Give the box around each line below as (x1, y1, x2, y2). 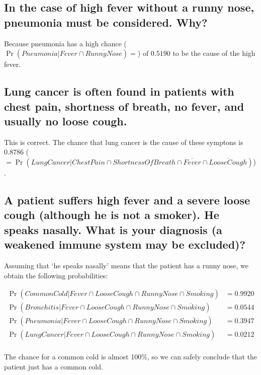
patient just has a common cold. (4, 361, 103, 371)
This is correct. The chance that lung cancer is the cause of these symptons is (4, 136, 243, 147)
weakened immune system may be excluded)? (4, 237, 245, 252)
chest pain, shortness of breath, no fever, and (4, 98, 244, 114)
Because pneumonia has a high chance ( (4, 38, 127, 48)
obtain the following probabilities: (4, 270, 108, 280)
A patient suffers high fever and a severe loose (4, 192, 250, 207)
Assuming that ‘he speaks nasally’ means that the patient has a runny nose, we (4, 260, 248, 270)
